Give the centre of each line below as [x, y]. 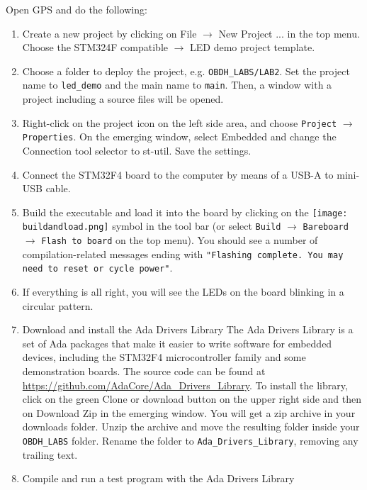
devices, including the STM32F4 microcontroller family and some [164, 357]
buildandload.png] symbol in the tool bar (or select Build [152, 226]
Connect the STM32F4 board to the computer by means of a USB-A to [178, 174]
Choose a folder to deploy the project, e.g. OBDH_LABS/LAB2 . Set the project [186, 71]
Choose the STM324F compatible [95, 47]
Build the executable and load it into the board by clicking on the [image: [185, 212]
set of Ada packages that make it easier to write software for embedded [177, 343]
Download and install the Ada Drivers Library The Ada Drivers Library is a [188, 329]
